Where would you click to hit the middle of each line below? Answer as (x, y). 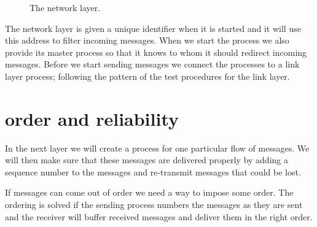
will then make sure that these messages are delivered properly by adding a (147, 160)
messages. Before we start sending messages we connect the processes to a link (152, 64)
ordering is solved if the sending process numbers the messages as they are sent (154, 205)
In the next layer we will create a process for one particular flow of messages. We (157, 148)
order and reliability (92, 118)
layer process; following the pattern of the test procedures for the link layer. (147, 76)
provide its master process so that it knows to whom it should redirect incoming (156, 52)
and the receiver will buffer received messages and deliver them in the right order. (159, 216)
